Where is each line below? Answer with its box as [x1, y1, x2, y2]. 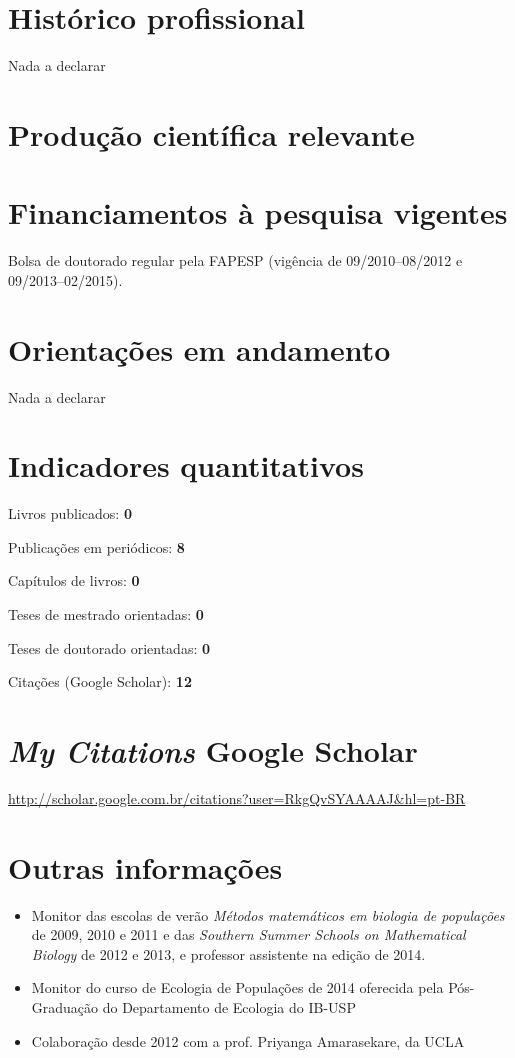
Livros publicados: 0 [8, 503, 132, 524]
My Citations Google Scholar [8, 730, 418, 771]
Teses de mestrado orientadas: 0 [8, 604, 204, 625]
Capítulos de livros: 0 [8, 570, 140, 591]
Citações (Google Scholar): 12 [8, 671, 192, 692]
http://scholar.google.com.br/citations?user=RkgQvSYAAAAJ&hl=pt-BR [8, 787, 466, 808]
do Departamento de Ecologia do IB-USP [102, 997, 356, 1018]
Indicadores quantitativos [8, 445, 364, 486]
